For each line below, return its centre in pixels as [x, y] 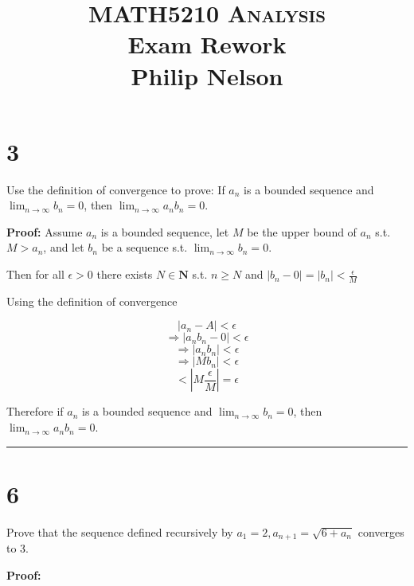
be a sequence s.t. [145, 247]
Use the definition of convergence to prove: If [116, 189]
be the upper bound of [302, 231]
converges [381, 531]
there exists [125, 274]
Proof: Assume [45, 231]
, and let [64, 247]
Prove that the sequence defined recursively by [120, 531]
